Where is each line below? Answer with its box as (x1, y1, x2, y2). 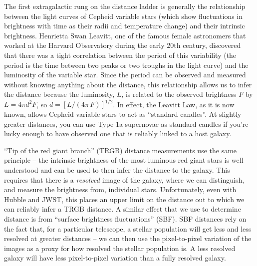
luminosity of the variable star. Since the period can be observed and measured (4, 69, 246, 80)
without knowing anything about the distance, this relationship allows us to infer (4, 79, 252, 89)
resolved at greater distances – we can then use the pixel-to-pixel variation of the (4, 233, 252, 244)
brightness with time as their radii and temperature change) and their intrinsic (4, 20, 245, 31)
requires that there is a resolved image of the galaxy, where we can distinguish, (4, 174, 245, 185)
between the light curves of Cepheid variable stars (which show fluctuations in (4, 10, 243, 21)
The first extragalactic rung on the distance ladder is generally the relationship (4, 1, 246, 11)
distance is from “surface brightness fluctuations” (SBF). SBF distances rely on (4, 213, 247, 224)
